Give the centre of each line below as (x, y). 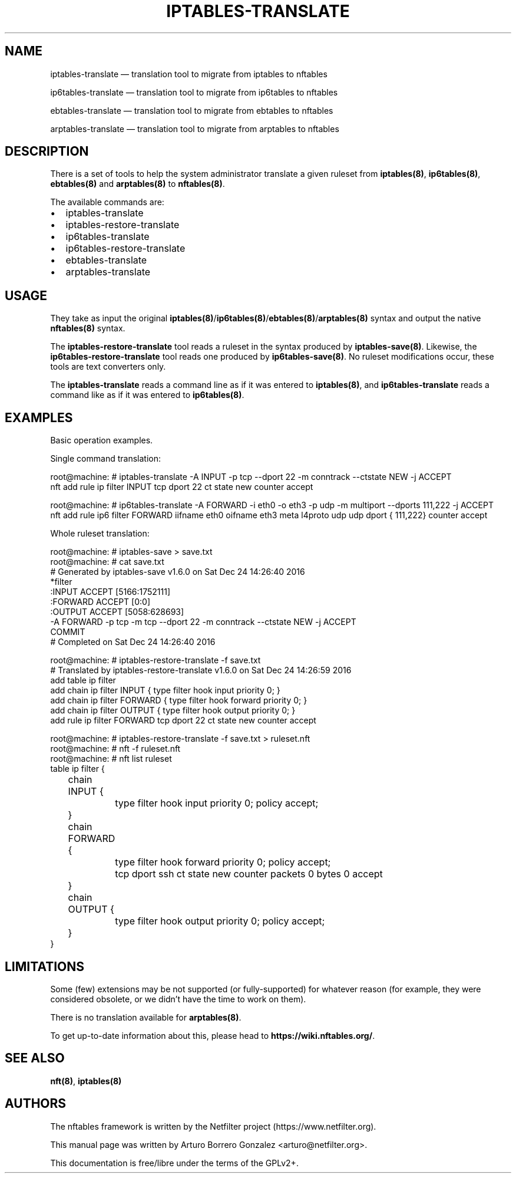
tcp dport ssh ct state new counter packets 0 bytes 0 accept (249, 874)
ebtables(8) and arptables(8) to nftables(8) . (138, 184)
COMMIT (68, 632)
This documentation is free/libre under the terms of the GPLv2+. (174, 1163)
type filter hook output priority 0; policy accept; (220, 921)
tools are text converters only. (108, 367)
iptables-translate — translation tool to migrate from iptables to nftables (189, 74)
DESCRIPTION (47, 152)
